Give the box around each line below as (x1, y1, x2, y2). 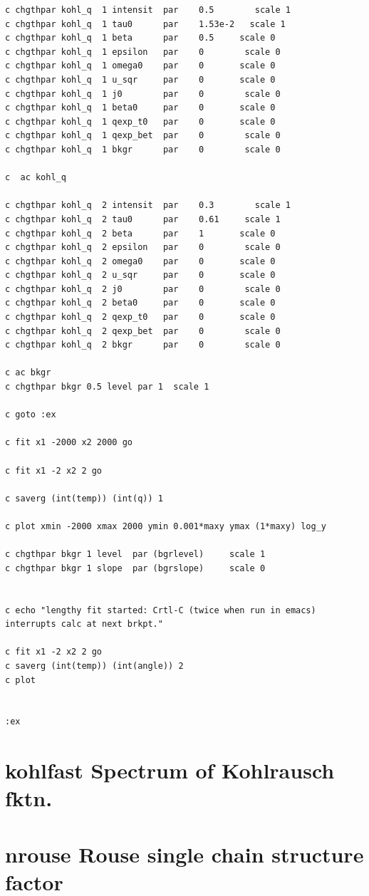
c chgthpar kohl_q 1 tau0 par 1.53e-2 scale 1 (5, 19, 286, 29)
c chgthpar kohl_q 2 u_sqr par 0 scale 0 (5, 270, 276, 281)
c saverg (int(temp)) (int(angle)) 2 (5, 660, 184, 671)
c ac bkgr (5, 368, 51, 378)
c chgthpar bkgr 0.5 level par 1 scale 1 (5, 382, 209, 392)
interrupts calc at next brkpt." (5, 619, 163, 630)
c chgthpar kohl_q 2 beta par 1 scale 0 (5, 228, 276, 239)
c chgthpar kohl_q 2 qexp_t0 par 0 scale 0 (5, 312, 276, 323)
